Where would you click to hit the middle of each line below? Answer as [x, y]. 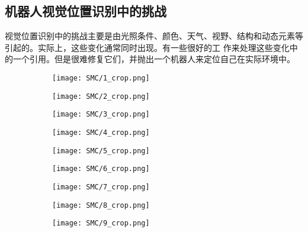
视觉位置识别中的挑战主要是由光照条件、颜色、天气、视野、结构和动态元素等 [154, 36]
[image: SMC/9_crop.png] [101, 223]
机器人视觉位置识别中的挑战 [86, 11]
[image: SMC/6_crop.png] [101, 169]
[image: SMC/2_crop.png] [101, 96]
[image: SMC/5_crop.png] [101, 151]
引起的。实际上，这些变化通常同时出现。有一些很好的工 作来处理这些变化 [147, 47]
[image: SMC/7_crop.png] [101, 187]
